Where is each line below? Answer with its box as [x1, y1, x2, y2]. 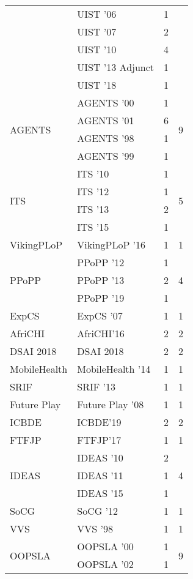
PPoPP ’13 [77, 273, 125, 287]
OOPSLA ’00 [77, 539, 134, 553]
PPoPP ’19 [77, 291, 125, 305]
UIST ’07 [77, 24, 117, 39]
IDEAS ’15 [77, 486, 123, 500]
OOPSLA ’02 [77, 557, 134, 571]
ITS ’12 [77, 184, 109, 198]
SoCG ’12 [77, 504, 118, 518]
